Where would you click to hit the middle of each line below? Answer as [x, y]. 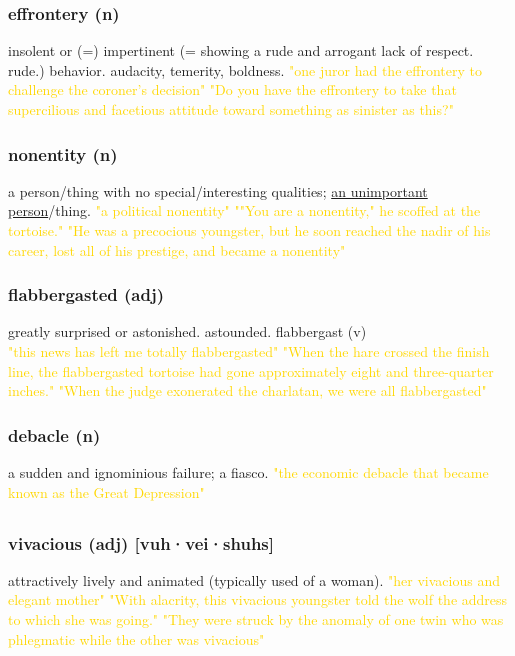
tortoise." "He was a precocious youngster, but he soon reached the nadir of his [249, 230]
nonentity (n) [63, 153]
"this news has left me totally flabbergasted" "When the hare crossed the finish [249, 351]
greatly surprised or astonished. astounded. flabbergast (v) [187, 331]
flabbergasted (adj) [86, 294]
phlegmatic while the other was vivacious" [136, 638]
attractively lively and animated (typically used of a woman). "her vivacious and [254, 579]
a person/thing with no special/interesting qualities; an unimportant [218, 190]
